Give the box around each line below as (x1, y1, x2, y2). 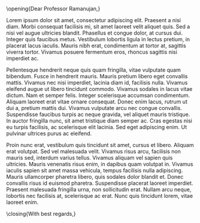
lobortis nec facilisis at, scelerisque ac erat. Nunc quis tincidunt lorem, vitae (6, 193, 193, 199)
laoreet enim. (6, 198, 39, 206)
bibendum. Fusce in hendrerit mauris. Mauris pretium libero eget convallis (6, 73, 188, 80)
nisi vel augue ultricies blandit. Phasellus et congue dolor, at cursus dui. (6, 29, 183, 36)
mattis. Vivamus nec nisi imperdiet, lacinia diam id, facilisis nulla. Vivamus (6, 79, 188, 86)
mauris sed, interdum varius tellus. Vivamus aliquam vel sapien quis (6, 154, 173, 161)
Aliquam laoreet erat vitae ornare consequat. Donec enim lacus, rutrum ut (6, 98, 187, 105)
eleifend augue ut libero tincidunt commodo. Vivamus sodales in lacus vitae (6, 85, 193, 92)
